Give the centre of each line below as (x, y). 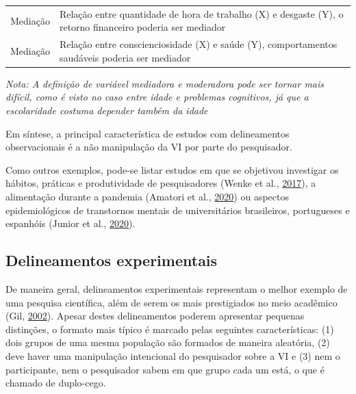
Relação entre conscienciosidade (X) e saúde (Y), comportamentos (198, 44)
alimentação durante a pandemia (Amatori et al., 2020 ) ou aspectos (147, 197)
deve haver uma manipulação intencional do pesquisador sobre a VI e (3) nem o (173, 355)
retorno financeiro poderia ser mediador (142, 27)
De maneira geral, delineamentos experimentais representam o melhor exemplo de (177, 289)
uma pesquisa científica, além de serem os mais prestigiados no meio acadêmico (171, 302)
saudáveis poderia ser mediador (125, 57)
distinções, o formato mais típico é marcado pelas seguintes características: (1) (170, 329)
